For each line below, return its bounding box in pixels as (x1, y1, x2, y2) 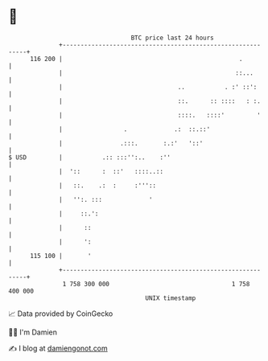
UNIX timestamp (145, 293, 196, 302)
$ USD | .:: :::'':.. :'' (8, 153, 171, 162)
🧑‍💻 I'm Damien (8, 327, 58, 337)
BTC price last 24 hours (130, 34, 215, 42)
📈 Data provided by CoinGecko (8, 309, 113, 318)
